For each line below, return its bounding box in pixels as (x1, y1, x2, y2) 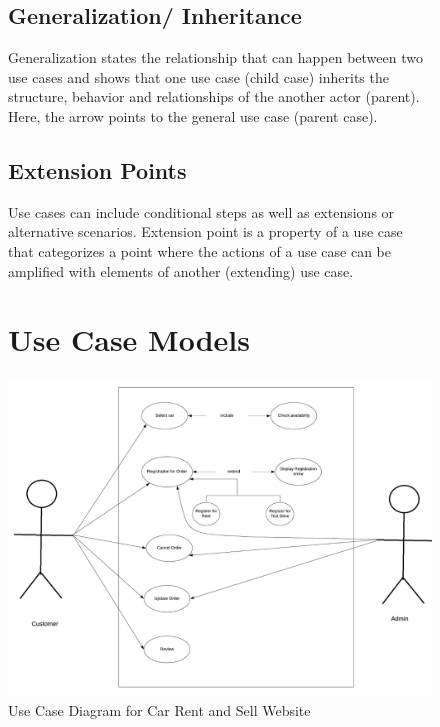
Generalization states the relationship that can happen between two (8, 47, 423, 68)
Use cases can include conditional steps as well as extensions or (8, 201, 395, 222)
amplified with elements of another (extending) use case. (8, 260, 354, 281)
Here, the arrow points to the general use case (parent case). (8, 105, 378, 126)
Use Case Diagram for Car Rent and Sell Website (8, 699, 311, 720)
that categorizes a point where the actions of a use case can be (8, 240, 391, 261)
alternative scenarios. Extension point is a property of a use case (8, 221, 403, 242)
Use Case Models (8, 319, 250, 360)
